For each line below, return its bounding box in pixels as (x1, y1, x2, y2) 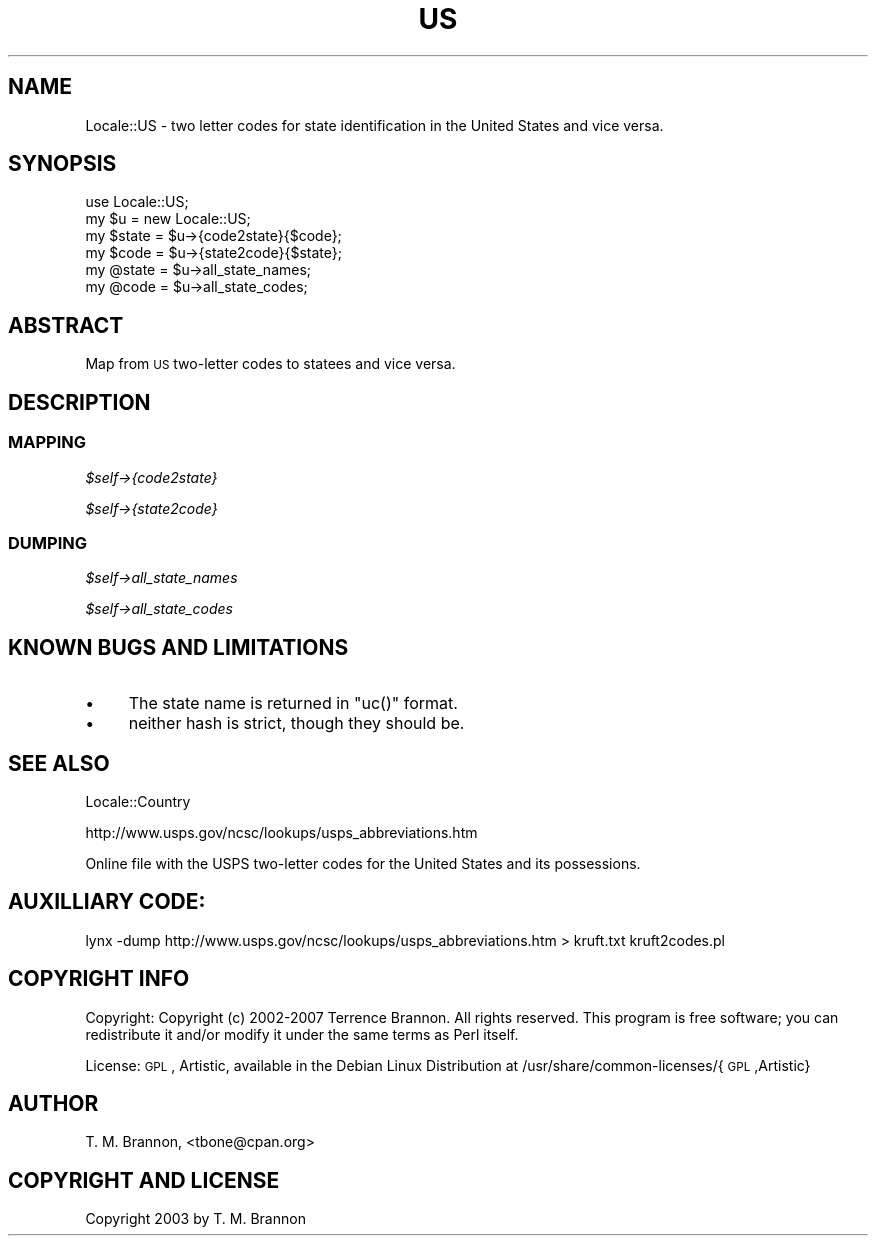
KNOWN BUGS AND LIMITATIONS (8, 634, 349, 660)
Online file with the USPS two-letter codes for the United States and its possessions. (85, 854, 641, 872)
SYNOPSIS (8, 151, 117, 177)
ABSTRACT (8, 312, 124, 338)
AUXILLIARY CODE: (8, 889, 206, 915)
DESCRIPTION (8, 389, 151, 415)
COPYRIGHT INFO (8, 966, 190, 992)
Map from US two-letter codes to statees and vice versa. (85, 355, 456, 373)
